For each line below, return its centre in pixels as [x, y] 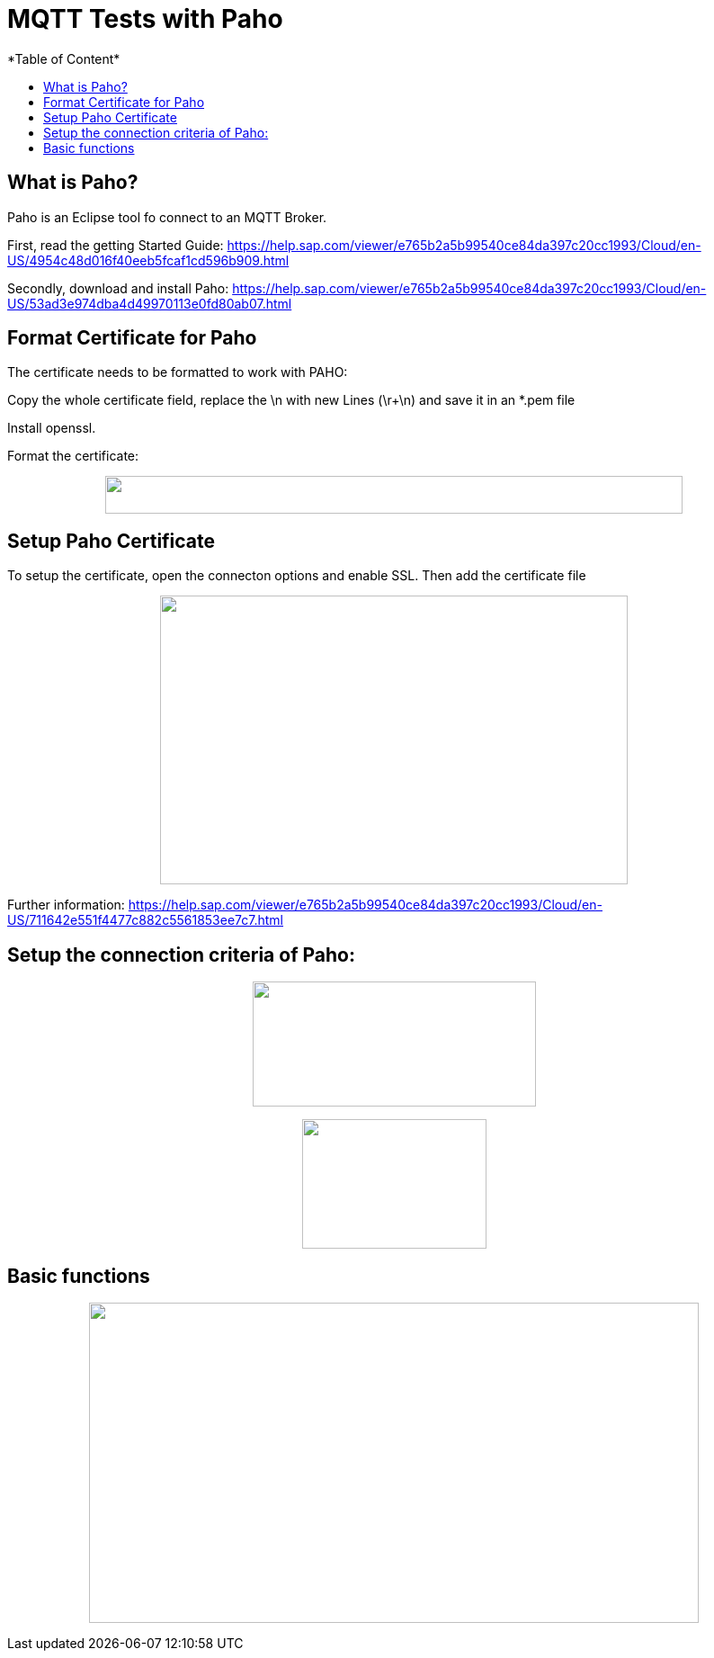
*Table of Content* [64, 58]
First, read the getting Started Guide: [116, 245]
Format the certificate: [73, 456]
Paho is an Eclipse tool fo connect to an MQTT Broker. [167, 217]
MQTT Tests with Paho [145, 19]
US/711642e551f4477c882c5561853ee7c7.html [146, 920]
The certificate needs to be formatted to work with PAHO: [178, 372]
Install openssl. [52, 428]
